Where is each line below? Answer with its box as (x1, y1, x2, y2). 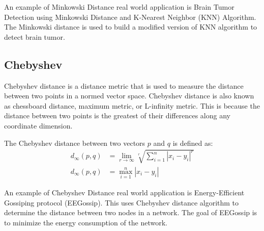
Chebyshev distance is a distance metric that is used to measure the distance (4, 80, 244, 91)
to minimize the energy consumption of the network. (4, 217, 167, 227)
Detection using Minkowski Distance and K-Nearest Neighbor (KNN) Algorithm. (4, 11, 256, 22)
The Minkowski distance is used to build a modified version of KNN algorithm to (4, 21, 257, 32)
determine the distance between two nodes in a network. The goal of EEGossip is (4, 207, 257, 218)
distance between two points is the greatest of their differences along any (4, 110, 230, 121)
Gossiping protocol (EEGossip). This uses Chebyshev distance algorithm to (4, 197, 239, 208)
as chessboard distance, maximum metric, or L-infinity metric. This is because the (4, 100, 260, 111)
